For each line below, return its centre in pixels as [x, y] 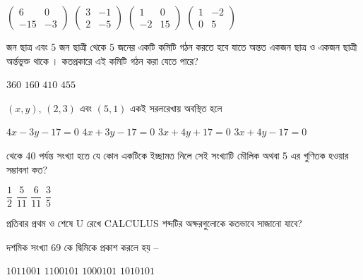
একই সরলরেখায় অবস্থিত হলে [176, 108]
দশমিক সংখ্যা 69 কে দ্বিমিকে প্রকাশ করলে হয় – [83, 246]
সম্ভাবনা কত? [27, 169]
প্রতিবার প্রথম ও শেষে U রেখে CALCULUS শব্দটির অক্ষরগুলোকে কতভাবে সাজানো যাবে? [154, 223]
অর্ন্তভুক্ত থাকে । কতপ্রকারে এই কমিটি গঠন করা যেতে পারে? [102, 60]
